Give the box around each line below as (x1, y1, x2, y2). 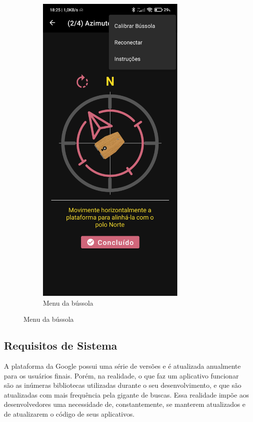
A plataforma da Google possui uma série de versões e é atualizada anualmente (4, 361, 241, 371)
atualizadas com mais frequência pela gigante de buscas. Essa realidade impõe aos (4, 389, 249, 400)
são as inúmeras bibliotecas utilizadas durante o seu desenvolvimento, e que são (4, 380, 241, 390)
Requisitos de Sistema (4, 338, 117, 353)
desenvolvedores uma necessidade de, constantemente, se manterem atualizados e (4, 399, 246, 409)
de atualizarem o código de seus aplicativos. (4, 408, 135, 419)
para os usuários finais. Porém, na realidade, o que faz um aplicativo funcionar (4, 370, 239, 380)
